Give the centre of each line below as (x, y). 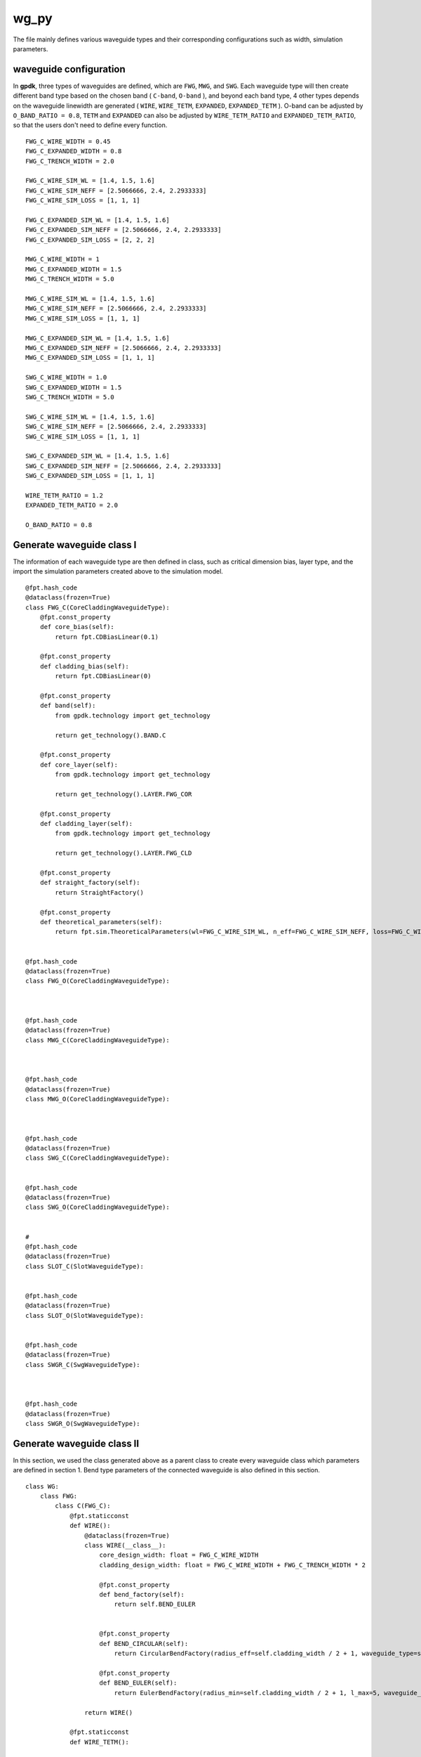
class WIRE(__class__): (125, 1545)
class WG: (42, 1486)
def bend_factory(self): (142, 1594)
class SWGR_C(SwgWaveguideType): (83, 1364)
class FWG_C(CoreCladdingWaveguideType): (98, 607)
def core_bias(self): (77, 627)
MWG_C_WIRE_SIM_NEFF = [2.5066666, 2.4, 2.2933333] (116, 309)
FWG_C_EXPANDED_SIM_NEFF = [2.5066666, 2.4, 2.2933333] (123, 230)
